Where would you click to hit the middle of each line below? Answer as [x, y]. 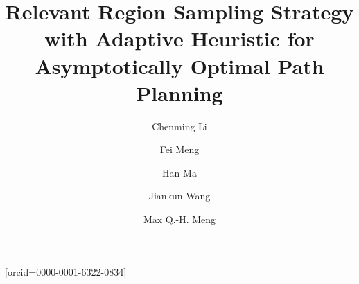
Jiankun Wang [179, 196]
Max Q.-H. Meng [179, 219]
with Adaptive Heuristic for [179, 38]
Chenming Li [179, 126]
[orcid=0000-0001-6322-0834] [66, 271]
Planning [179, 92]
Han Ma [179, 172]
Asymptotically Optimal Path [179, 65]
